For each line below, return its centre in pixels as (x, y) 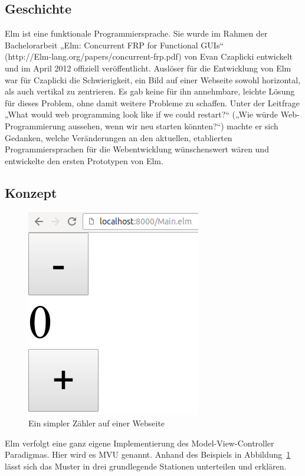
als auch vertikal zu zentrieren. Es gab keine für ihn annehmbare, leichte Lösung (150, 91)
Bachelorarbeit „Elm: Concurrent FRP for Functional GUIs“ (114, 45)
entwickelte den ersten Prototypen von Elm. (84, 160)
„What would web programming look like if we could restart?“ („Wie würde (142, 114)
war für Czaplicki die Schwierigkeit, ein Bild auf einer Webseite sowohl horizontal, (153, 79)
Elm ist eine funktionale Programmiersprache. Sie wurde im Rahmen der (136, 33)
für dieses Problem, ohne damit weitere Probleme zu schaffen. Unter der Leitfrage (152, 102)
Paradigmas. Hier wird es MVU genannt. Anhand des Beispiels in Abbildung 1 (148, 454)
